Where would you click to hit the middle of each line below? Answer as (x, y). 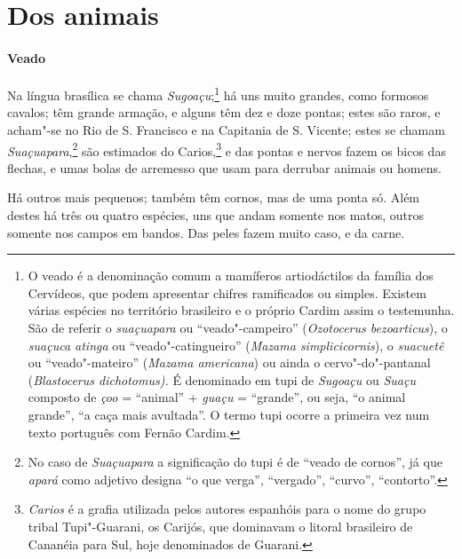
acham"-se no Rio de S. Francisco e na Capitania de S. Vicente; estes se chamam (226, 130)
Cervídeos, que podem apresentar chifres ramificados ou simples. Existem (227, 292)
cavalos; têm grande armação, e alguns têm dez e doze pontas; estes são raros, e (224, 112)
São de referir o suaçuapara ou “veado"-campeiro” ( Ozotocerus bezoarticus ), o (238, 328)
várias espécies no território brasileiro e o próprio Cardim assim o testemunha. (241, 310)
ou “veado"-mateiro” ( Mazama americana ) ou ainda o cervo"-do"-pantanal (229, 362)
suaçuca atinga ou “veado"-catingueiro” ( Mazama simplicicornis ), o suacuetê (236, 345)
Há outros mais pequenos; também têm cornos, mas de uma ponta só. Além (214, 197)
